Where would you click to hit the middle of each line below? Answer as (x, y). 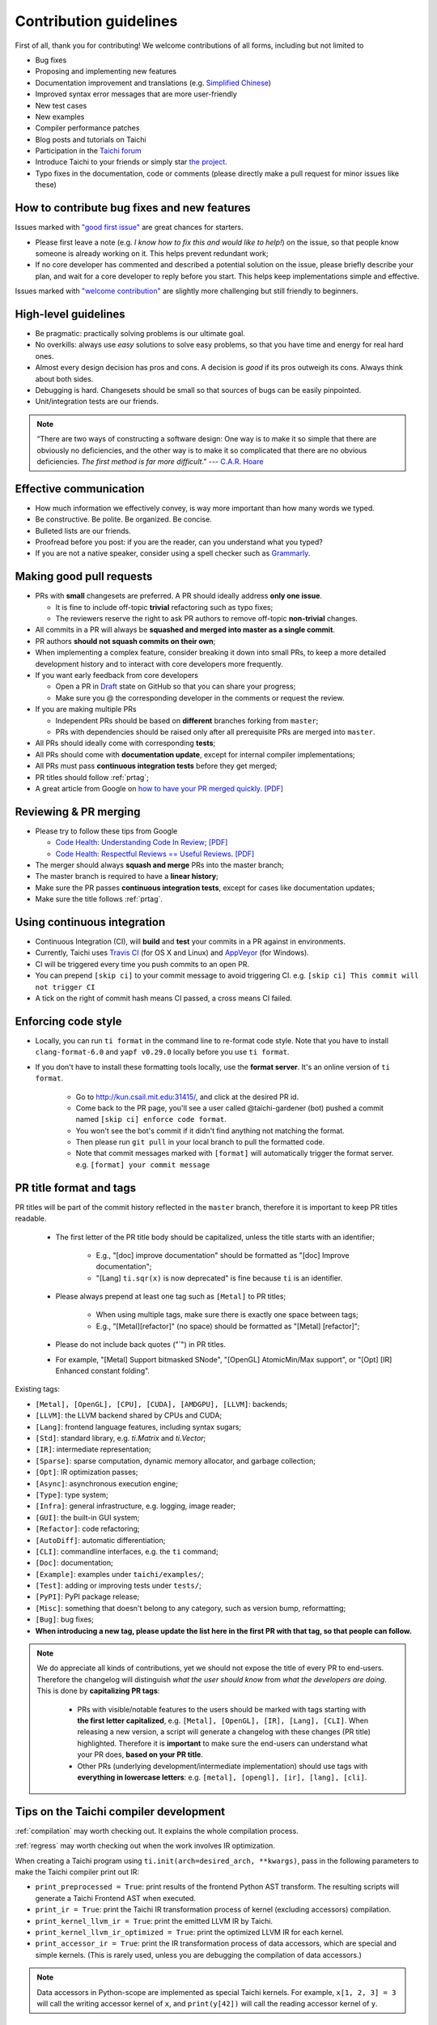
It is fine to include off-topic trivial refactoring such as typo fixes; (164, 607)
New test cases (61, 105)
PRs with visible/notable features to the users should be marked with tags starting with (222, 1709)
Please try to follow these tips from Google (106, 831)
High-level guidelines (70, 314)
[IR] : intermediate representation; (93, 1449)
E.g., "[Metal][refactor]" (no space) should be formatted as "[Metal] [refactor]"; (228, 1326)
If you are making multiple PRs (86, 710)
